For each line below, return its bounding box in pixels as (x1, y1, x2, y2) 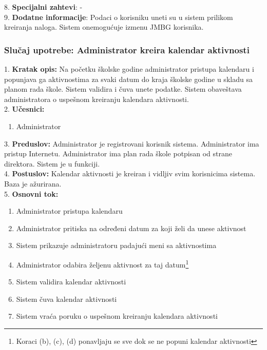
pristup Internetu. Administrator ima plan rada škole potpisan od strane (4, 148, 233, 159)
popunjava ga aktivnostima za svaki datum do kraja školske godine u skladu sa (4, 73, 253, 84)
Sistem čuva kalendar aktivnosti (16, 293, 117, 304)
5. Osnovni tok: (4, 188, 59, 199)
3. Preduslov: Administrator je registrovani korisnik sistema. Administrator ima (4, 138, 259, 149)
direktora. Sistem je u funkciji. (4, 158, 100, 169)
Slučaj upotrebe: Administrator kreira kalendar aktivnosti (4, 43, 250, 56)
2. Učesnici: (4, 104, 45, 114)
